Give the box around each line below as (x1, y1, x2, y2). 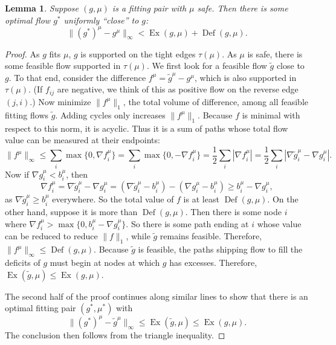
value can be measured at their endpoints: (5, 134, 160, 146)
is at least (183, 193, 219, 205)
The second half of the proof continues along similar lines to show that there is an (5, 289, 308, 302)
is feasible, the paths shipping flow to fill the (138, 243, 303, 256)
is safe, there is (247, 47, 303, 60)
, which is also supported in (194, 71, 297, 83)
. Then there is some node (185, 205, 282, 218)
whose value (257, 217, 302, 230)
